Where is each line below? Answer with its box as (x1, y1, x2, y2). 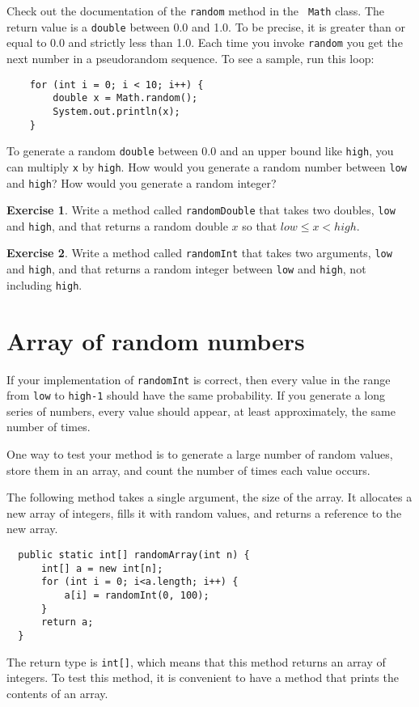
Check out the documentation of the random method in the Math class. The (6, 2, 384, 19)
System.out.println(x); (53, 105, 180, 117)
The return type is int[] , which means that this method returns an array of (6, 653, 386, 670)
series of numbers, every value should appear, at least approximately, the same (6, 402, 396, 419)
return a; (40, 616, 94, 629)
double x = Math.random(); (53, 92, 198, 104)
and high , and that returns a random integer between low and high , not (6, 260, 366, 277)
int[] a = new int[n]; (40, 562, 163, 574)
